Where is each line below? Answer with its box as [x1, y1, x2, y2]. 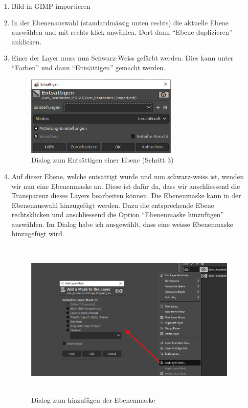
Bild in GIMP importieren [11, 1, 90, 11]
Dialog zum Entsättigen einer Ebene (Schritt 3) [31, 155, 174, 165]
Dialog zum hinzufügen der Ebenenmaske [31, 395, 155, 405]
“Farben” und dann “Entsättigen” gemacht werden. [11, 62, 166, 72]
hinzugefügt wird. [11, 228, 64, 239]
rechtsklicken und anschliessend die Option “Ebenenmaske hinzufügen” [11, 209, 224, 220]
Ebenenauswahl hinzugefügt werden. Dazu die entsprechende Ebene [11, 200, 214, 210]
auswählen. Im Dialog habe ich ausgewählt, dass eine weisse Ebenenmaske [11, 219, 233, 229]
